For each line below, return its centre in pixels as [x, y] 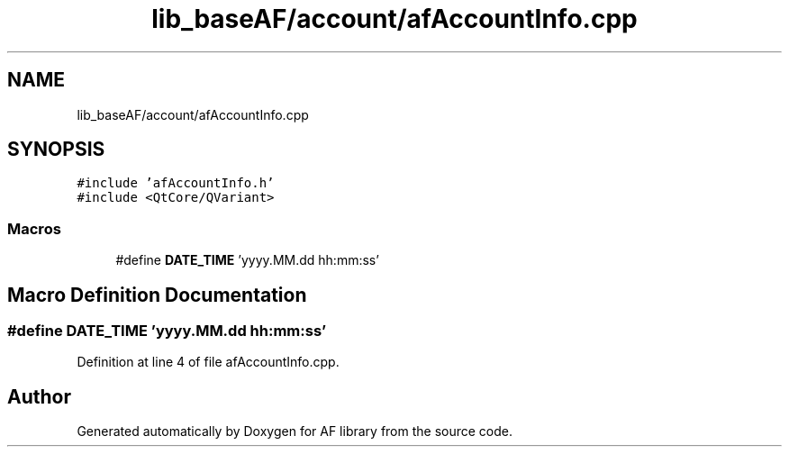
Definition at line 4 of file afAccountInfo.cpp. [208, 362]
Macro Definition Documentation [157, 295]
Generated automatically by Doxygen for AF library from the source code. [295, 431]
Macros [34, 228]
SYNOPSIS [56, 150]
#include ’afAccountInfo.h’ [176, 183]
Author [39, 396]
